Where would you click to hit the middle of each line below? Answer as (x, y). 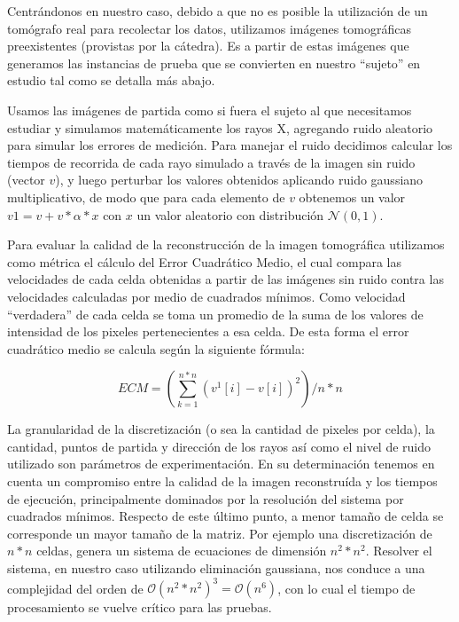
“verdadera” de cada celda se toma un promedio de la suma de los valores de (215, 314)
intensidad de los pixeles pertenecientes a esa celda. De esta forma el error (208, 331)
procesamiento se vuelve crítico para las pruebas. (140, 607)
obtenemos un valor (352, 197)
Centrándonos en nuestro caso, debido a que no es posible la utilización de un (218, 11)
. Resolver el (399, 551)
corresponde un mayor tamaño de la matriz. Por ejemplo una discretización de (220, 533)
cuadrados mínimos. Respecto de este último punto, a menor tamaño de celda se (226, 516)
